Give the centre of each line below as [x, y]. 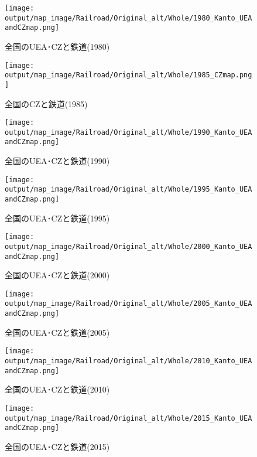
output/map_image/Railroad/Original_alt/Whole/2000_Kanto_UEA [128, 246]
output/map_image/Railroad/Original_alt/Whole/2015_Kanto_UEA [128, 418]
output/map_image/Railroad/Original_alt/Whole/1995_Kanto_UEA [128, 190]
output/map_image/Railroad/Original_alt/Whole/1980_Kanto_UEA [128, 18]
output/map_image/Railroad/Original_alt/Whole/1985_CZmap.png [128, 75]
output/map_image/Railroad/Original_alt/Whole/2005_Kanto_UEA [128, 304]
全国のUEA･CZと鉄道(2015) [57, 446]
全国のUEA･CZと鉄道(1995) [57, 218]
